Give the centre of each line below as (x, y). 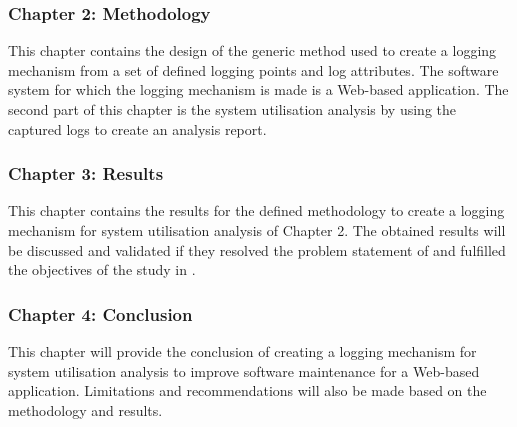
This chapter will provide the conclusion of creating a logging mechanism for (242, 351)
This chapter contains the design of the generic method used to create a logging (252, 50)
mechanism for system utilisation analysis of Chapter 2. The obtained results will (257, 230)
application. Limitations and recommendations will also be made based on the (247, 390)
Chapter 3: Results (86, 173)
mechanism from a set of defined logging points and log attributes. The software (253, 69)
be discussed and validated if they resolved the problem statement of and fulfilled (257, 249)
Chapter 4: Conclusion (100, 313)
